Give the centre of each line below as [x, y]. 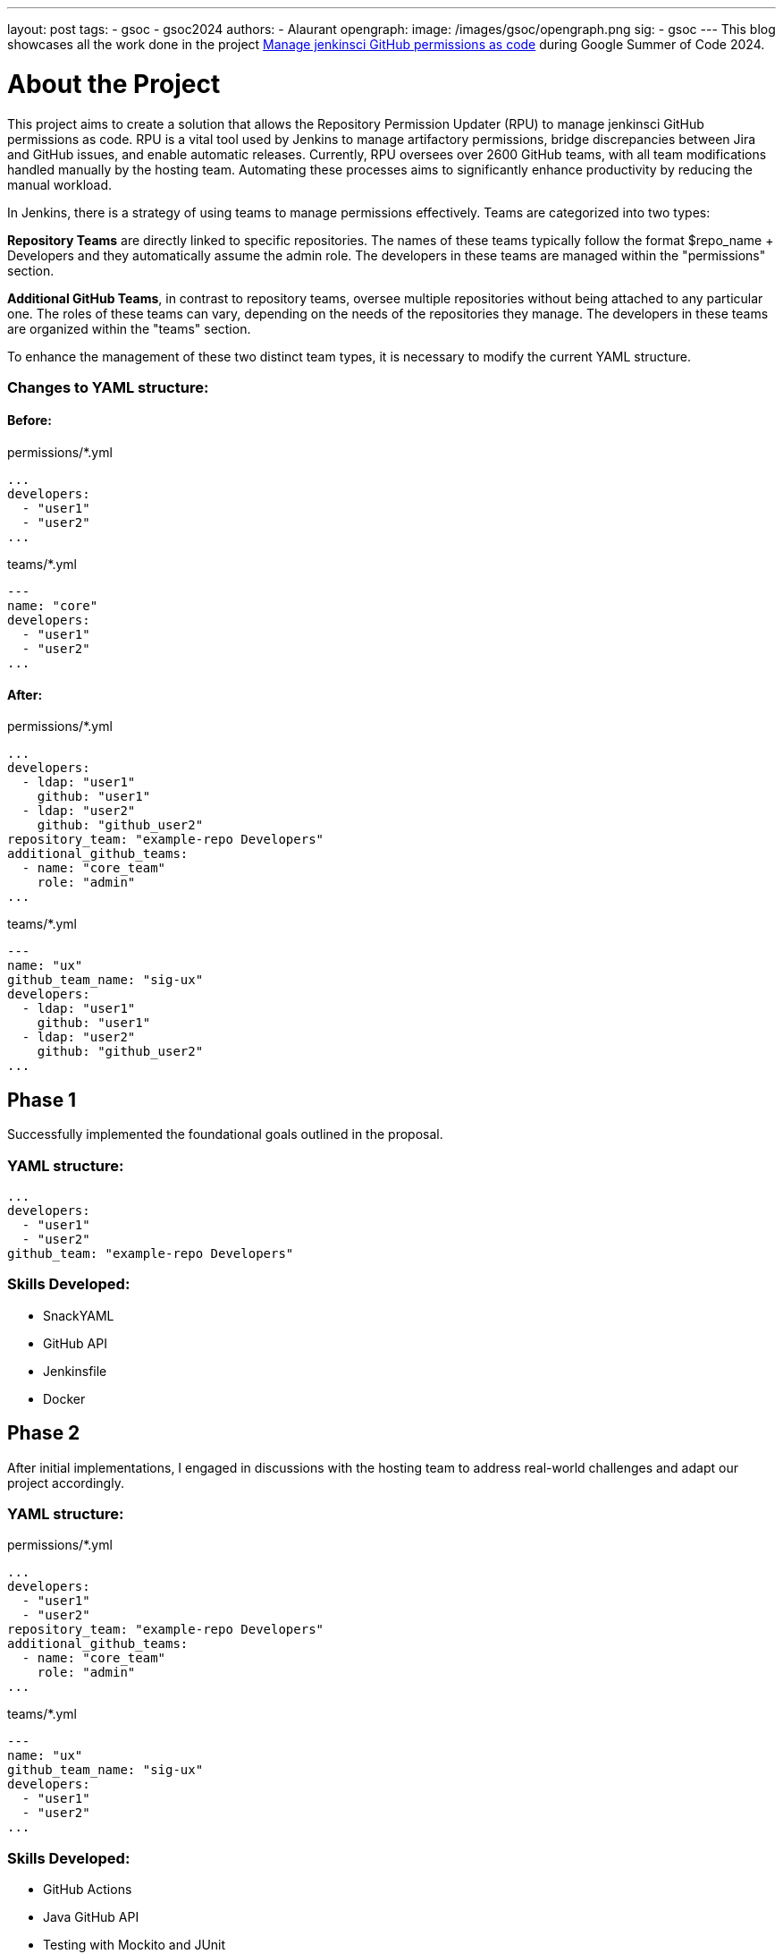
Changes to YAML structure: [108, 387]
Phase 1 [42, 1100]
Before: [29, 421]
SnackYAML [79, 1315]
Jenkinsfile [75, 1371]
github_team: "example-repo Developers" [151, 1253]
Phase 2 [44, 1433]
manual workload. [60, 184]
